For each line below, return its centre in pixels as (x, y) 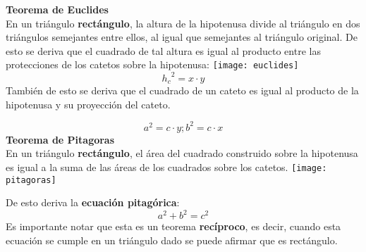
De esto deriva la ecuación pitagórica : (93, 202)
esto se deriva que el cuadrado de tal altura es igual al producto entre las (163, 50)
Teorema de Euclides (57, 9)
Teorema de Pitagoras (60, 139)
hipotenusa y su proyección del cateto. (88, 104)
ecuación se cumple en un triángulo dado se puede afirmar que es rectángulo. (172, 240)
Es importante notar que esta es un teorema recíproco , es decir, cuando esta (173, 226)
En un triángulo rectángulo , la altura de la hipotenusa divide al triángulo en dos (183, 23)
